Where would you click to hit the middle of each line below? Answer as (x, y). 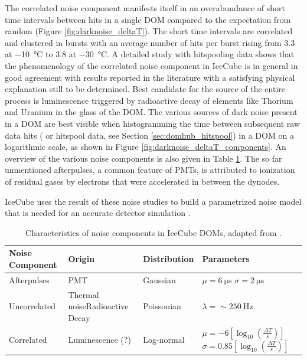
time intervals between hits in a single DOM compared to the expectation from (148, 19)
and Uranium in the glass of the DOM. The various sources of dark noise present (151, 112)
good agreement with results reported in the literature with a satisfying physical (150, 77)
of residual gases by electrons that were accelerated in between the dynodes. (142, 181)
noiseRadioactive (98, 306)
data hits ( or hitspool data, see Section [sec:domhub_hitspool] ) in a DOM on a (149, 135)
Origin (81, 259)
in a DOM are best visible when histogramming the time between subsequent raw (152, 123)
